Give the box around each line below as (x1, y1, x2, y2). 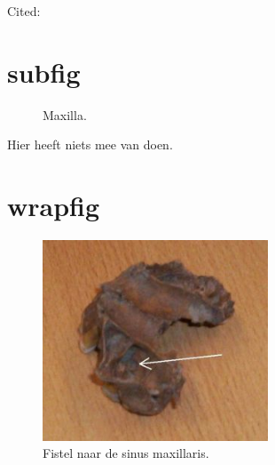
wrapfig (7, 188, 100, 224)
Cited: (7, 2, 41, 20)
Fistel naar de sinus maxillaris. (43, 444, 209, 462)
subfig (7, 53, 81, 90)
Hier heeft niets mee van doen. (7, 135, 173, 154)
